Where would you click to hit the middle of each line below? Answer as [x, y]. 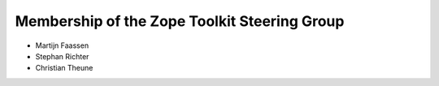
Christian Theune [64, 68]
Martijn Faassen [62, 45]
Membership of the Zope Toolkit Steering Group [180, 21]
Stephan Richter [62, 56]
